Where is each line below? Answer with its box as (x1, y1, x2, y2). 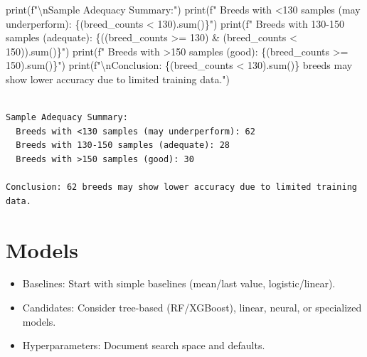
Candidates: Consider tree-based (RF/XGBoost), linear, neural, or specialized (22, 300, 362, 315)
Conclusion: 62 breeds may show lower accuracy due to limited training (6, 182, 357, 193)
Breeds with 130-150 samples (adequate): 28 (16, 140, 230, 151)
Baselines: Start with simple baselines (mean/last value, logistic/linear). (22, 276, 336, 291)
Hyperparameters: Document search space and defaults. (22, 338, 265, 353)
